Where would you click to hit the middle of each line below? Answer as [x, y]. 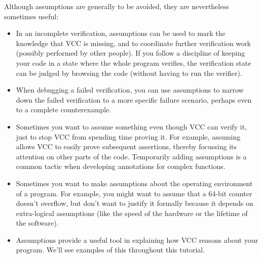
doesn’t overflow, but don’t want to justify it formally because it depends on [135, 203]
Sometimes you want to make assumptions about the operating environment [134, 183]
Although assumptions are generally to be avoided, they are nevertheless [117, 6]
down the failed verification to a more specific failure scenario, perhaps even [134, 99]
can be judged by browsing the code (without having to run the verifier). [129, 73]
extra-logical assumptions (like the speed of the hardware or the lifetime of [132, 213]
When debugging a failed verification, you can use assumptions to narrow [130, 90]
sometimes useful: [31, 16]
